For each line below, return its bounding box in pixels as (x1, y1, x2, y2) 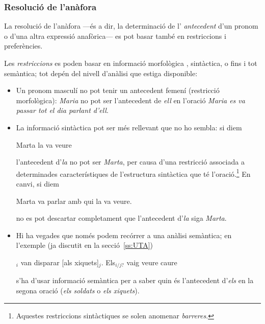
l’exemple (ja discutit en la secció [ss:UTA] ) (16, 240, 153, 250)
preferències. (4, 40, 43, 51)
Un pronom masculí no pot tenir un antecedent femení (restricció (16, 85, 220, 96)
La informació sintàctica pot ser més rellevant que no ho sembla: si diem (16, 122, 242, 132)
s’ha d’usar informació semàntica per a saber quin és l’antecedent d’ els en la (16, 275, 254, 286)
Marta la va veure (16, 139, 72, 150)
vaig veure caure (126, 257, 177, 267)
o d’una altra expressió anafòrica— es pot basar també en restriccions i (4, 30, 226, 41)
